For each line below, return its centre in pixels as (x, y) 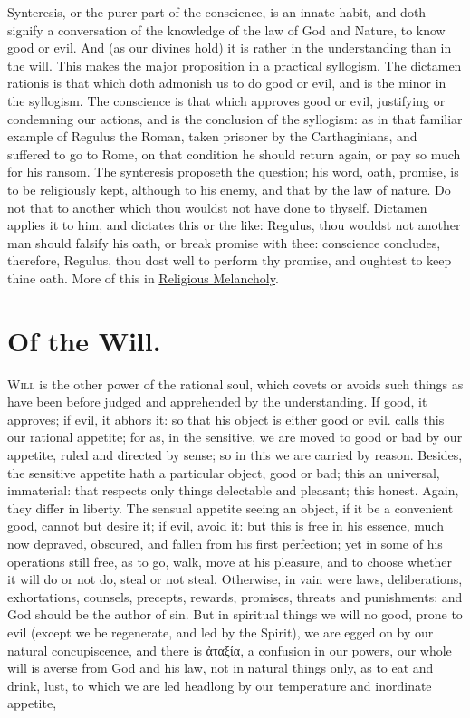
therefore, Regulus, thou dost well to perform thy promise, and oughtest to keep (230, 260)
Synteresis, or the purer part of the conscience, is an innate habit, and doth (217, 12)
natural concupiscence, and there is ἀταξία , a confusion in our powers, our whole (230, 650)
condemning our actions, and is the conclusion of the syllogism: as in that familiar (235, 118)
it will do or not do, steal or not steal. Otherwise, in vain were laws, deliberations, (235, 579)
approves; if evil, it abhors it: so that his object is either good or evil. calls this (226, 419)
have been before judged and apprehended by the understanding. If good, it (217, 402)
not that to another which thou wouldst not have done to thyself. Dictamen (217, 207)
